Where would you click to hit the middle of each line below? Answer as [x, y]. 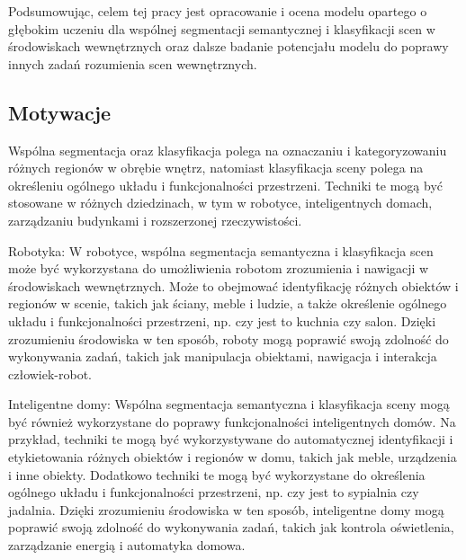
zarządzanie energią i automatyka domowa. [127, 545]
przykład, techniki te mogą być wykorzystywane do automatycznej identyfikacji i [231, 439]
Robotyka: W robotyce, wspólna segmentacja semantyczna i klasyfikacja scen [221, 250]
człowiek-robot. [50, 373]
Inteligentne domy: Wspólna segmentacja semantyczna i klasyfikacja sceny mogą [229, 404]
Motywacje [60, 112]
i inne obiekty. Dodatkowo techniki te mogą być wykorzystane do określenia [217, 474]
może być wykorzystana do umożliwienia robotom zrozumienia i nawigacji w [219, 268]
